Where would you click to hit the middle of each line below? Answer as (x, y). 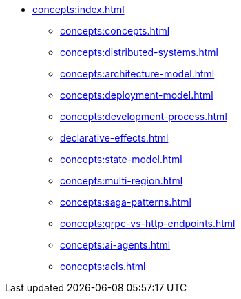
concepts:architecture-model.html (137, 74)
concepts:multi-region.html (122, 181)
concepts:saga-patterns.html (126, 202)
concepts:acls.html (103, 266)
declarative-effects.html (114, 138)
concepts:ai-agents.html (115, 245)
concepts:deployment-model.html (137, 95)
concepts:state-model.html (121, 159)
